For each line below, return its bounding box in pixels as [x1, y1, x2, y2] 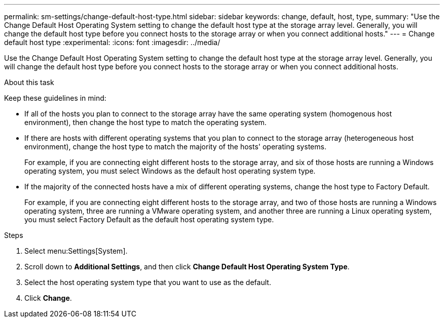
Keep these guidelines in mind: [4, 94, 106, 102]
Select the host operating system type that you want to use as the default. [24, 278, 271, 287]
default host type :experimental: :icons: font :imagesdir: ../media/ [4, 38, 220, 47]
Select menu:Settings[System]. [24, 247, 128, 255]
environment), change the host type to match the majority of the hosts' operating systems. [24, 142, 326, 151]
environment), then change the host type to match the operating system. [24, 118, 267, 127]
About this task [4, 78, 54, 87]
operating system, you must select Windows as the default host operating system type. [24, 167, 316, 175]
